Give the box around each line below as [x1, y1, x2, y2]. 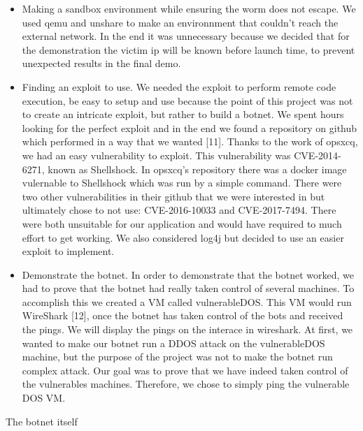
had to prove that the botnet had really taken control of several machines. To [22, 281, 355, 295]
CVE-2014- [294, 147, 341, 162]
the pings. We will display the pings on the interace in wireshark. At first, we [22, 322, 353, 337]
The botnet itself [6, 414, 78, 428]
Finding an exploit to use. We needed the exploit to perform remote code [22, 79, 336, 94]
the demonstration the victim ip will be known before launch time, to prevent [22, 42, 355, 57]
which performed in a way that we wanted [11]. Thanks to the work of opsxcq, [22, 134, 358, 149]
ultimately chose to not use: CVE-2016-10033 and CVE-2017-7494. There [22, 203, 336, 217]
